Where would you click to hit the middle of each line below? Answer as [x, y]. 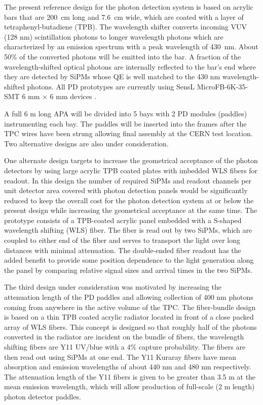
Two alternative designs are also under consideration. [86, 143]
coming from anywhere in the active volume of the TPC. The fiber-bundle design [130, 307]
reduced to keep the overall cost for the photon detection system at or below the [129, 200]
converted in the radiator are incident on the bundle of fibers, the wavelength [124, 337]
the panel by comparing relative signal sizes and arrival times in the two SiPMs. [128, 270]
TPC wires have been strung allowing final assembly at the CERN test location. [128, 133]
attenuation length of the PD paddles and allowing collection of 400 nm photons [129, 297]
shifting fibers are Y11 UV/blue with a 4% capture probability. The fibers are [125, 347]
